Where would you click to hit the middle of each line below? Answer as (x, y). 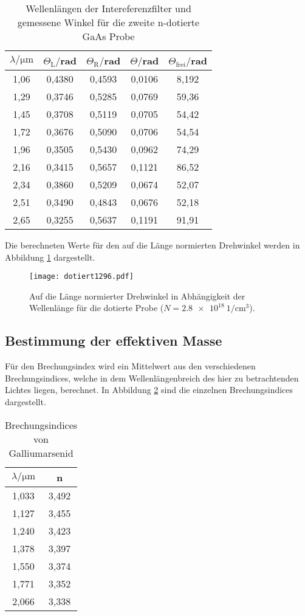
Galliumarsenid (41, 453)
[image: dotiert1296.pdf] (81, 277)
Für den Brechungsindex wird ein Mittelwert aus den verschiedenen (130, 366)
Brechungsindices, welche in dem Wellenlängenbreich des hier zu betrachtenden (152, 378)
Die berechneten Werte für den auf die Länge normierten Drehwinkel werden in (152, 245)
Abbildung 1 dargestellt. (50, 257)
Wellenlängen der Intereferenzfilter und (108, 8)
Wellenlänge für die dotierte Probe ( (97, 308)
